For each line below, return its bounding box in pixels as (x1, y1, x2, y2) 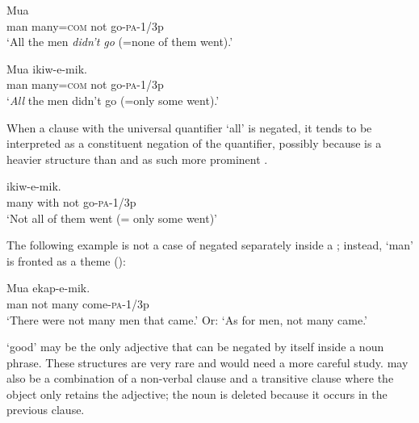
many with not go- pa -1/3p (6, 193, 136, 210)
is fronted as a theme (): (6, 252, 126, 269)
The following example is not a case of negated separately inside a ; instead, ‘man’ (6, 237, 413, 253)
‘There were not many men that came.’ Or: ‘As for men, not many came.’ (6, 311, 368, 328)
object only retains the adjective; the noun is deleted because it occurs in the (6, 385, 388, 402)
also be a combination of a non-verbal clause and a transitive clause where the (6, 370, 394, 387)
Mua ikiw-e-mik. (6, 60, 87, 77)
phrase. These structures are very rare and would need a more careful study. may (6, 354, 409, 371)
